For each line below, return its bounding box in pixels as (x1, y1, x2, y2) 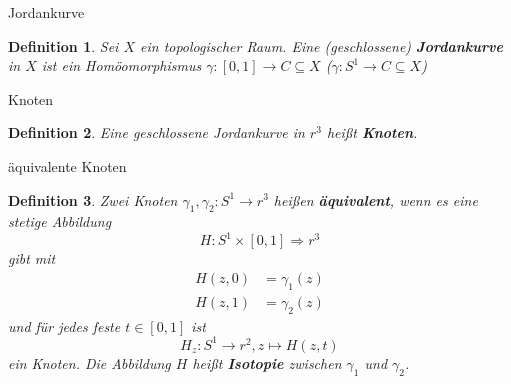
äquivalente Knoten (8, 155, 127, 176)
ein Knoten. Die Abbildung (8, 352, 171, 373)
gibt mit (8, 248, 56, 269)
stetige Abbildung (8, 211, 112, 232)
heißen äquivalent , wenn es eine (273, 189, 478, 210)
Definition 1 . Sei (8, 35, 119, 56)
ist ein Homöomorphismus (41, 55, 202, 76)
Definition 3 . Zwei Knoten (8, 189, 178, 210)
